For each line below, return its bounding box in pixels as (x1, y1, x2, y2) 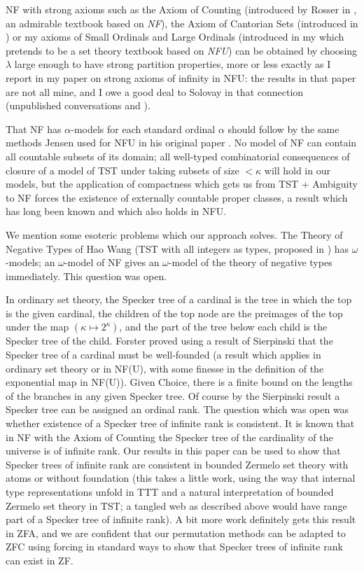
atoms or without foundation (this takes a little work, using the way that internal (6, 471, 356, 485)
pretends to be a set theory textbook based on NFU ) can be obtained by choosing (6, 43, 358, 57)
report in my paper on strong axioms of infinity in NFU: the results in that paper (6, 70, 356, 85)
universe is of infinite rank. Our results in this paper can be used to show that (6, 443, 341, 458)
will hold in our (264, 162, 330, 177)
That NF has (6, 121, 62, 136)
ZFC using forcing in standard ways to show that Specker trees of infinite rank (6, 539, 343, 554)
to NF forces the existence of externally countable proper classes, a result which (6, 190, 348, 204)
